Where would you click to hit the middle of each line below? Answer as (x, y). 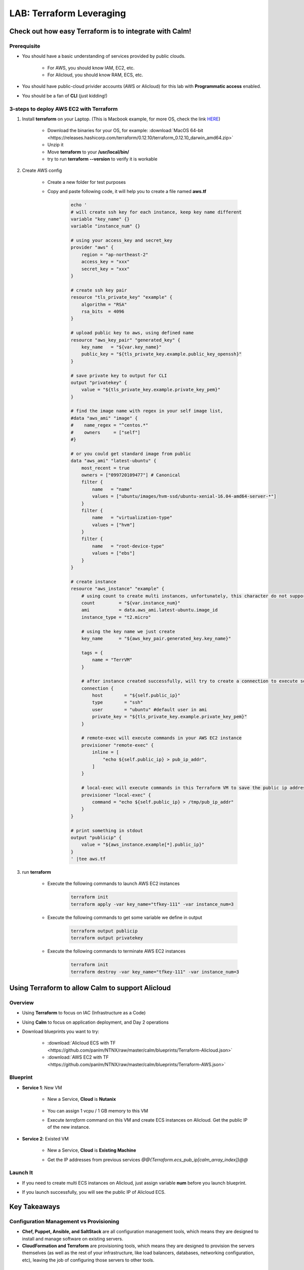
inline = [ (105, 752)
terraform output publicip (104, 931)
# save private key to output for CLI (119, 375)
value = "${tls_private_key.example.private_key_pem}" (151, 390)
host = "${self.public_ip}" (136, 695)
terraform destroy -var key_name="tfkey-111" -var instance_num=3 (155, 972)
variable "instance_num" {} (105, 226)
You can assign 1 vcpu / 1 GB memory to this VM (98, 1110)
